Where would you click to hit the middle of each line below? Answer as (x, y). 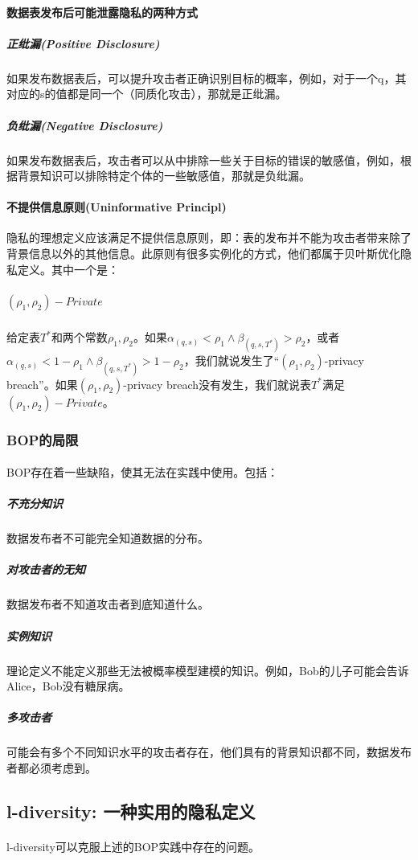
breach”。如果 (42, 384)
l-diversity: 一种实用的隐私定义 (131, 811)
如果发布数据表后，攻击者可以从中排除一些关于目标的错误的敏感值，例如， (203, 160)
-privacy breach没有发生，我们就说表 (217, 384)
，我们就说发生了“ (232, 360)
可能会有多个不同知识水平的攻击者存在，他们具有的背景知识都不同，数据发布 (209, 752)
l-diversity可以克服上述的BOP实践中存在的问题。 (133, 846)
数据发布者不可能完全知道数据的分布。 (108, 538)
